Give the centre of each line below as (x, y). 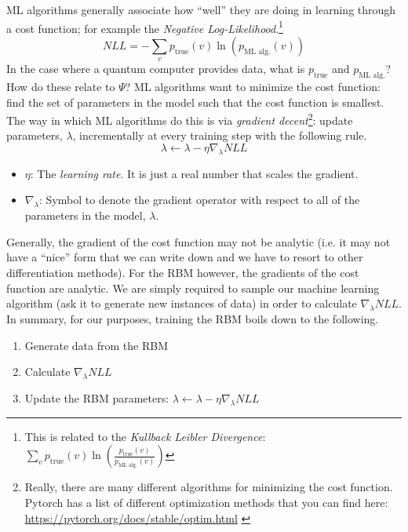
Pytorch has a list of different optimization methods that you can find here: (206, 502)
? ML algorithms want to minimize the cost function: (253, 87)
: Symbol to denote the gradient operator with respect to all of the (199, 200)
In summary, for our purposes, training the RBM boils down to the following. (193, 319)
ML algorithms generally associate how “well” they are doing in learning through (201, 9)
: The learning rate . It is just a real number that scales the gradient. (194, 173)
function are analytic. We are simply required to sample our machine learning (193, 288)
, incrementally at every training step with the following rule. (220, 135)
